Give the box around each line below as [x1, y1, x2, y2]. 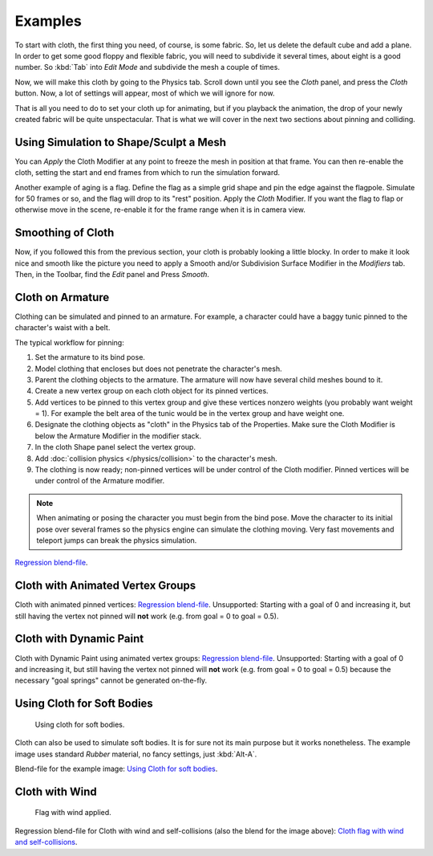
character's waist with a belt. [14, 323, 111, 332]
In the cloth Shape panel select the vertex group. [34, 442, 196, 452]
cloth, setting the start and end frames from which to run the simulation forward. [14, 168, 281, 177]
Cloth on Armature [14, 290, 110, 304]
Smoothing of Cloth [14, 226, 115, 240]
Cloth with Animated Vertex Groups [14, 579, 196, 593]
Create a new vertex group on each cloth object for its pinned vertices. [34, 386, 269, 396]
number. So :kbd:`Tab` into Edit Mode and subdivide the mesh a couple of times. [14, 63, 281, 72]
